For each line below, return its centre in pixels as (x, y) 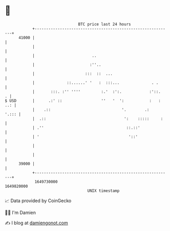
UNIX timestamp (103, 191)
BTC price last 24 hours (104, 24)
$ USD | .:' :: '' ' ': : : (83, 101)
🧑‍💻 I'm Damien (20, 212)
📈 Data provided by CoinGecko (38, 201)
